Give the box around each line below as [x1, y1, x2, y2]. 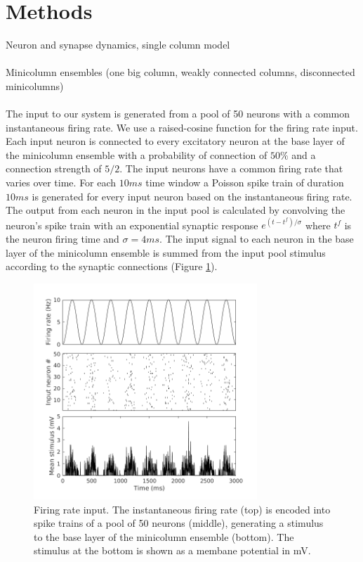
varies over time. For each [6, 175, 117, 190]
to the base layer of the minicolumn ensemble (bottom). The [34, 529, 294, 544]
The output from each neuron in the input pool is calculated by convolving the [6, 203, 345, 217]
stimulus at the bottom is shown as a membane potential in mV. [34, 543, 311, 558]
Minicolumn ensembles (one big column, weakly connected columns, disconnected [6, 65, 355, 79]
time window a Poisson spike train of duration [145, 175, 344, 190]
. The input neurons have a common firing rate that [119, 161, 343, 176]
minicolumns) [6, 78, 64, 93]
